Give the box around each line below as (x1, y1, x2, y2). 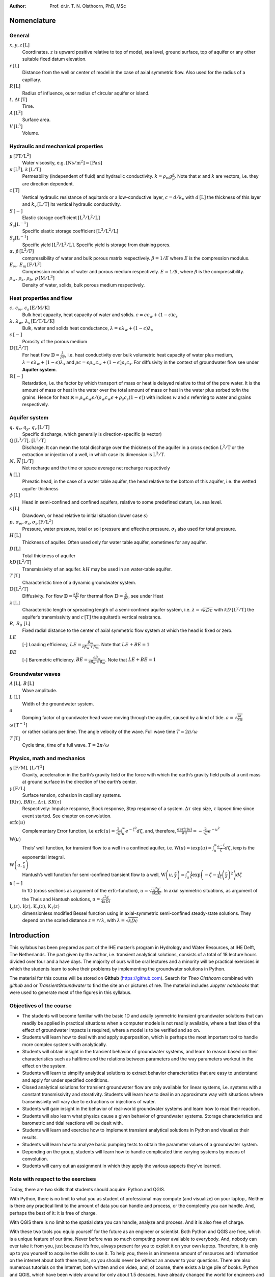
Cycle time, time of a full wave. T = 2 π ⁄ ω (22, 742, 109, 748)
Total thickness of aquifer (22, 552, 76, 559)
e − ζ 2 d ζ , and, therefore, (125, 826, 176, 834)
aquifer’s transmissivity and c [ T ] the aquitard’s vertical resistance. (22, 614, 162, 620)
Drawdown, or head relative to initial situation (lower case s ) (22, 512, 148, 518)
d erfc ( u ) (177, 826, 193, 832)
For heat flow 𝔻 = (22, 351, 60, 358)
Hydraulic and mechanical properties (9, 143, 103, 150)
